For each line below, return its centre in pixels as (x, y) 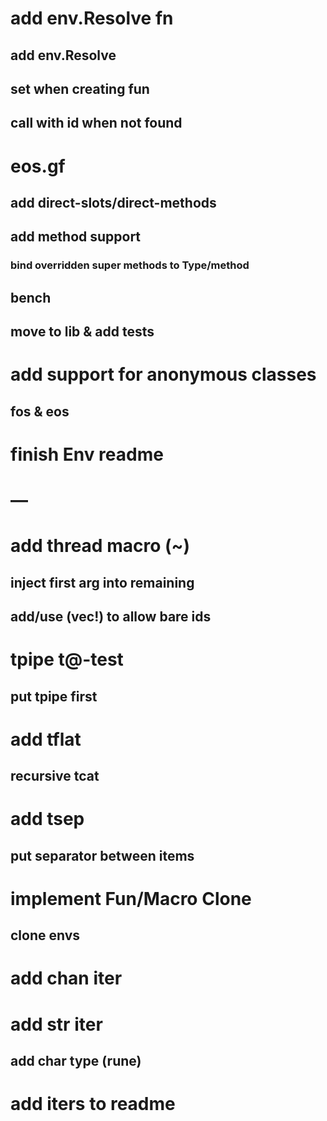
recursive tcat (55, 776)
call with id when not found (96, 123)
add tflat (46, 739)
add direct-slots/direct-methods (113, 202)
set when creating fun (80, 88)
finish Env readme (87, 454)
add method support (76, 237)
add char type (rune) (76, 1061)
